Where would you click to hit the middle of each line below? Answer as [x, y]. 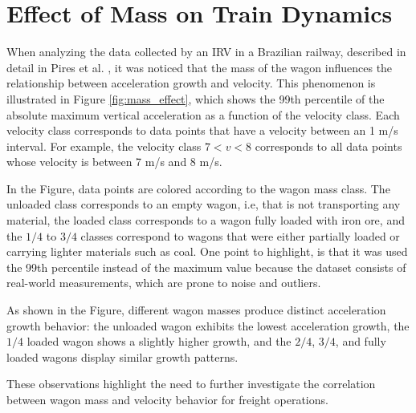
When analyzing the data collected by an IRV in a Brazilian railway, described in [206, 52]
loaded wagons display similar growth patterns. [122, 356]
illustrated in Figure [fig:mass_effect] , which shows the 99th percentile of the [196, 98]
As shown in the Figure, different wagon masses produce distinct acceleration [196, 310]
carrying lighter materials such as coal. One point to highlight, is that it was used [207, 251]
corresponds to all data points [328, 146]
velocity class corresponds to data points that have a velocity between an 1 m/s [202, 130]
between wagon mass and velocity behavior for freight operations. [167, 399]
